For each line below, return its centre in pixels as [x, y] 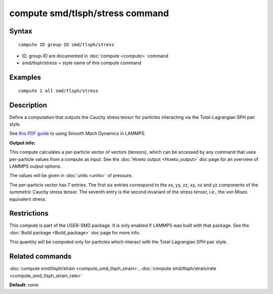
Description [28, 105]
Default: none [24, 285]
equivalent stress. [28, 199]
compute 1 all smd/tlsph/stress [58, 91]
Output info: [22, 143]
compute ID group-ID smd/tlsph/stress [66, 45]
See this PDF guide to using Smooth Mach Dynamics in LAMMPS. [78, 134]
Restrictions [29, 213]
